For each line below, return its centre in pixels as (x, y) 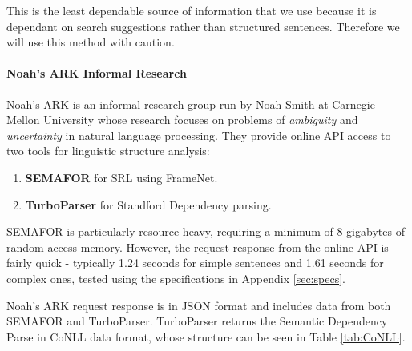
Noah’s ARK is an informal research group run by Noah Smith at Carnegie (191, 104)
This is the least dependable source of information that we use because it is (192, 10)
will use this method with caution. (91, 42)
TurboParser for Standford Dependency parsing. (148, 204)
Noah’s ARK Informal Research (97, 73)
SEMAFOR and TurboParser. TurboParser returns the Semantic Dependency (197, 321)
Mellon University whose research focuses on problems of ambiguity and (182, 120)
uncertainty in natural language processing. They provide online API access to (199, 135)
